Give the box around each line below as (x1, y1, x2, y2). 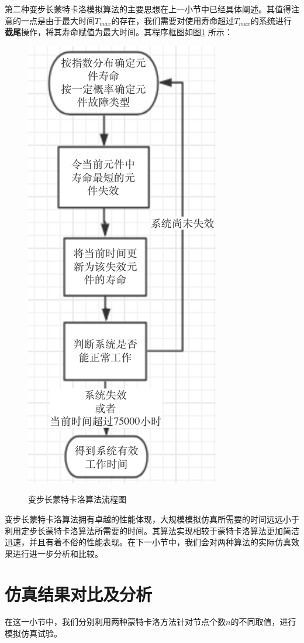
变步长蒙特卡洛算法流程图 (28, 493, 126, 505)
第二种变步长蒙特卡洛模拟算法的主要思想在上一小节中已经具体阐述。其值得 (5, 3, 291, 15)
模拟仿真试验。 (5, 627, 62, 639)
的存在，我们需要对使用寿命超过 (111, 14, 234, 26)
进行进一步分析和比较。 (12, 547, 103, 559)
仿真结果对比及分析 (5, 582, 153, 606)
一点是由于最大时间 (20, 14, 95, 26)
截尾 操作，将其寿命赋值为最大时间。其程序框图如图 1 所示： (5, 26, 233, 38)
